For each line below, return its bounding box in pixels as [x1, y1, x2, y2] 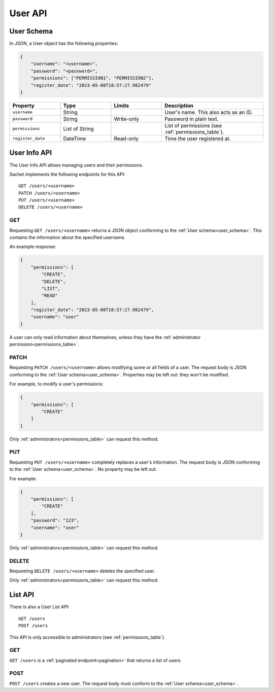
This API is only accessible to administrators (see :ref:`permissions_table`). [9, 634, 165, 640]
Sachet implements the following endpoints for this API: [9, 171, 125, 177]
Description [164, 102, 194, 109]
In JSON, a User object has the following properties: [9, 41, 119, 47]
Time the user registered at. [164, 135, 231, 142]
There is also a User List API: [9, 604, 70, 610]
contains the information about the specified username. [9, 234, 126, 240]
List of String [63, 125, 94, 132]
